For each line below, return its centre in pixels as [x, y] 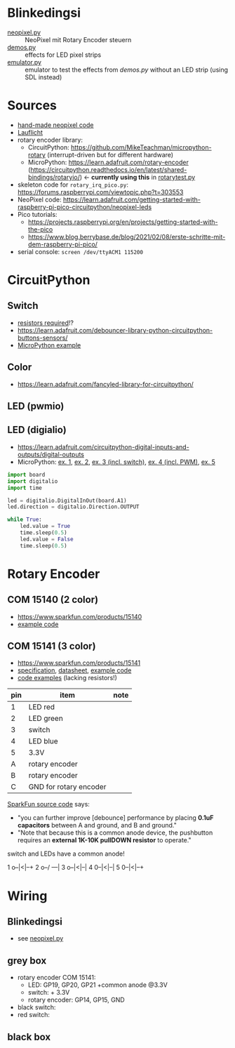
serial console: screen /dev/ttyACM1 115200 [80, 251]
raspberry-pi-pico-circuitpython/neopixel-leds [85, 207]
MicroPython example [49, 345]
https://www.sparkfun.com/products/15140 [80, 616]
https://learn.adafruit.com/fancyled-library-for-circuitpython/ [106, 384]
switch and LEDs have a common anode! [66, 854]
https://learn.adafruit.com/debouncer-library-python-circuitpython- [115, 330]
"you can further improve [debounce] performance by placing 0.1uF [115, 818]
